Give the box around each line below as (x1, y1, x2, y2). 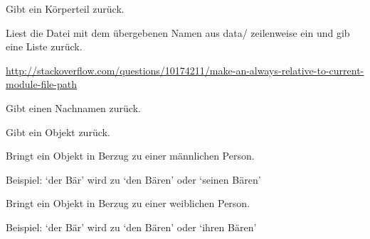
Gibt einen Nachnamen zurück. (6, 100, 141, 115)
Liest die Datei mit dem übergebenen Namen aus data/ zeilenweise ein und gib (6, 25, 350, 40)
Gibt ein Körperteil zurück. (6, 1, 125, 16)
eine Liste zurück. (6, 39, 83, 54)
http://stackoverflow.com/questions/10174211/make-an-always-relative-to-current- (6, 62, 364, 77)
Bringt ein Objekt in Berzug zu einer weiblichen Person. (6, 196, 250, 211)
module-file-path (6, 77, 77, 91)
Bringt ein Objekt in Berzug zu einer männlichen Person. (6, 148, 255, 163)
